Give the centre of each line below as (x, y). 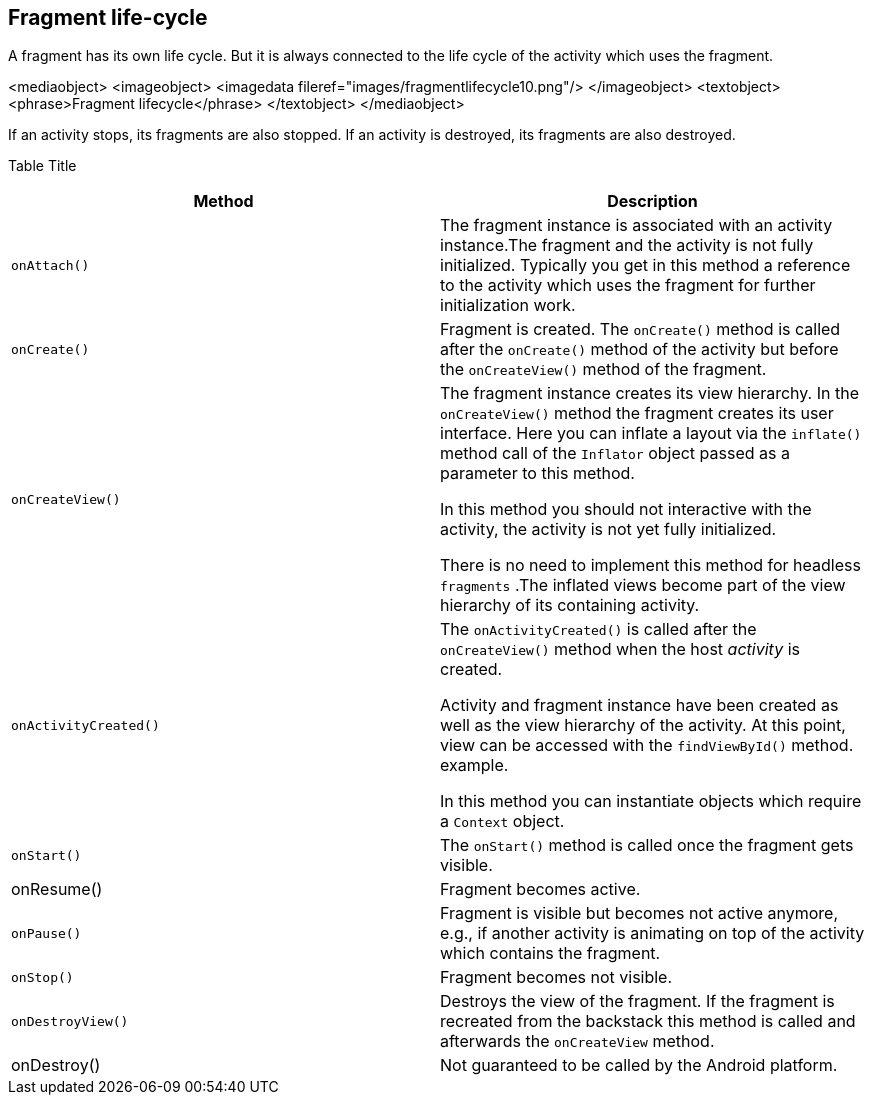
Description (652, 201)
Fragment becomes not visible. (556, 977)
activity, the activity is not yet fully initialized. (608, 529)
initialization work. (508, 305)
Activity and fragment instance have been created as (639, 705)
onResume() (57, 889)
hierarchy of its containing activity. (570, 605)
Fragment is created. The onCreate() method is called (640, 329)
